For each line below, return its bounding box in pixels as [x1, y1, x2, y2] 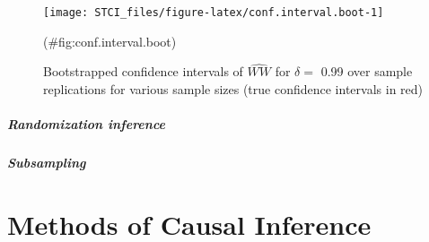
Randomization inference [7, 115, 165, 134]
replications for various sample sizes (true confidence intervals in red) [43, 80, 424, 99]
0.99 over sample [320, 62, 413, 81]
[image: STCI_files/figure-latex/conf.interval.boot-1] [43, 6, 384, 19]
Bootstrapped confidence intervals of [43, 62, 243, 81]
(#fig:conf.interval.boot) [43, 31, 177, 50]
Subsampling [7, 153, 86, 172]
